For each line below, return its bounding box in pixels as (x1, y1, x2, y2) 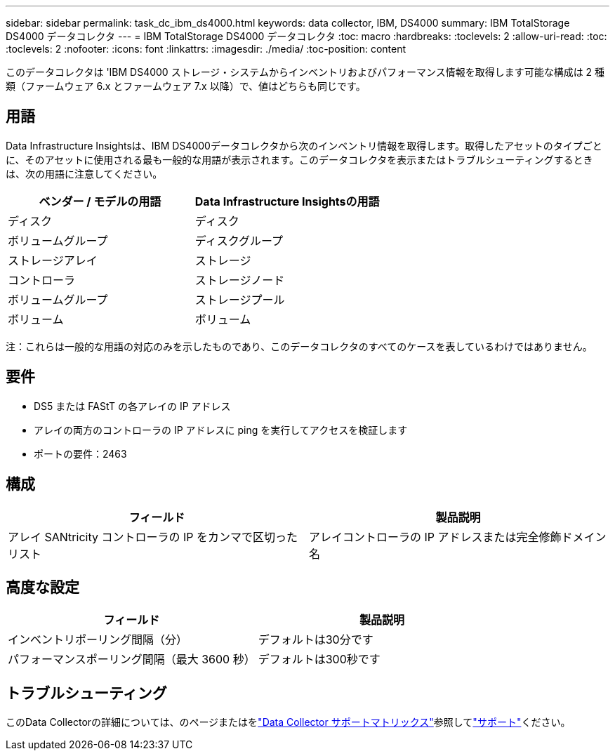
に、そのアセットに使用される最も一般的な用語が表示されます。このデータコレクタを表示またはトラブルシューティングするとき (6, 153, 593, 166)
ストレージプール (194, 292, 285, 307)
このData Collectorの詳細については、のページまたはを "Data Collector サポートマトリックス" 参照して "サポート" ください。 (6, 716, 571, 729)
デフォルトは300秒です (258, 652, 381, 667)
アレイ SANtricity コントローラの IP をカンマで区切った (8, 529, 298, 544)
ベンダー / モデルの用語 (39, 194, 161, 208)
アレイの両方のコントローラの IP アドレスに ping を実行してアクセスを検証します (34, 423, 408, 436)
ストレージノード (194, 272, 285, 287)
